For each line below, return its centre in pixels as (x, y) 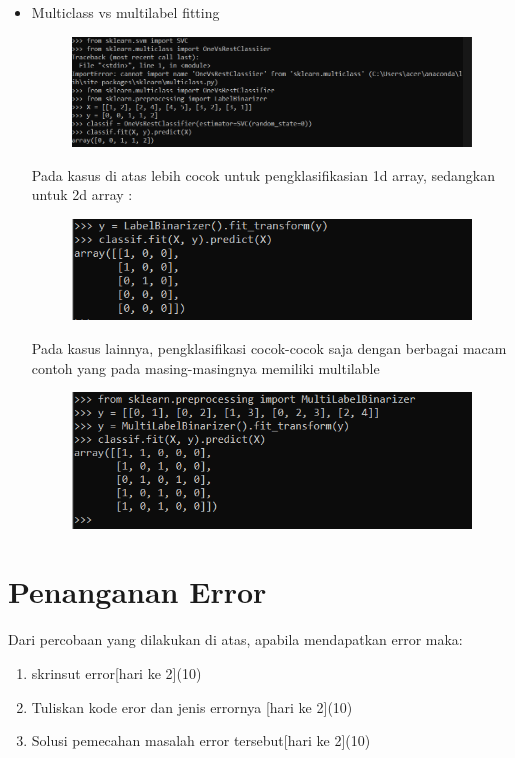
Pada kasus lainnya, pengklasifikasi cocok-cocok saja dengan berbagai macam (269, 347)
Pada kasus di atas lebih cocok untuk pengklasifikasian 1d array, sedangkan (263, 174)
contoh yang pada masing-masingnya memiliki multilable (205, 367)
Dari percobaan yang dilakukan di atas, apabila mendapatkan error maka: (235, 639)
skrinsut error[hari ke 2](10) (116, 672)
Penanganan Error (137, 591)
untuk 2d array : (82, 194)
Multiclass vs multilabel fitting (125, 12)
